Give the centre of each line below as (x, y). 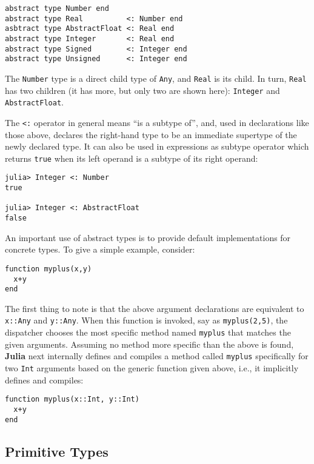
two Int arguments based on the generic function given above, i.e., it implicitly (152, 368)
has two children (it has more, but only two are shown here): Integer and (142, 90)
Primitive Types (57, 451)
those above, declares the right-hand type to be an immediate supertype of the (151, 134)
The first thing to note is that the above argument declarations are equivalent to (155, 308)
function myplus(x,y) (48, 269)
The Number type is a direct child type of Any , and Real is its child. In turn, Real (156, 78)
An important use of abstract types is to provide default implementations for (148, 237)
